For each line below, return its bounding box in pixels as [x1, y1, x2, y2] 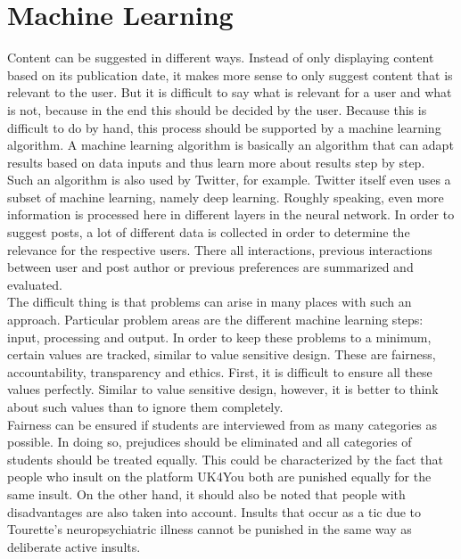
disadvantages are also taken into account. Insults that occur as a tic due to [7, 502, 422, 521]
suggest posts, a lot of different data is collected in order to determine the [7, 223, 410, 242]
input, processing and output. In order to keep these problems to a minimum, [7, 327, 432, 346]
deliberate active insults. [7, 537, 141, 555]
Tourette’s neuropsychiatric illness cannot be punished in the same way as [7, 520, 412, 538]
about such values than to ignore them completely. [7, 398, 284, 415]
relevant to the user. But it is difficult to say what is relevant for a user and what [7, 83, 452, 102]
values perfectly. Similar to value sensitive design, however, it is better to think [7, 380, 439, 399]
